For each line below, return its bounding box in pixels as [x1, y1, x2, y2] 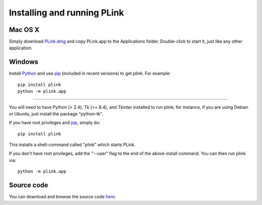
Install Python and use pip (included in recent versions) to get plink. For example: [9, 71, 171, 76]
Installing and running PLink [9, 7, 124, 18]
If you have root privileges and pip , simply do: [9, 120, 100, 126]
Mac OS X [9, 26, 40, 34]
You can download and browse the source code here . [9, 194, 116, 200]
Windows [9, 58, 38, 66]
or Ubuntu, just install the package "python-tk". [9, 111, 104, 117]
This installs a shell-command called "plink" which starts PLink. [9, 142, 136, 147]
